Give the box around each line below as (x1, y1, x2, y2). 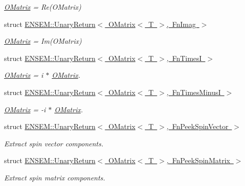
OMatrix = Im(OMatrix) (4, 36, 82, 46)
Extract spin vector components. (4, 138, 104, 148)
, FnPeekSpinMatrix (166, 155, 230, 166)
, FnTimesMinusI (166, 86, 221, 97)
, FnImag (166, 18, 196, 29)
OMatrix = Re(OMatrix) (4, 2, 81, 12)
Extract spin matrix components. (4, 172, 105, 182)
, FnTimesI (166, 52, 202, 63)
